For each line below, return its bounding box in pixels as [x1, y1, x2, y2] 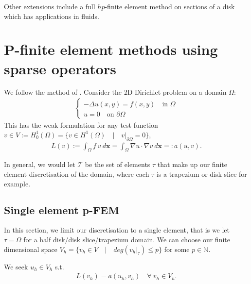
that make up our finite [157, 159, 227, 169]
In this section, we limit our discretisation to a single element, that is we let [4, 225, 230, 235]
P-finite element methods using [4, 39, 218, 59]
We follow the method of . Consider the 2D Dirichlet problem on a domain [4, 86, 227, 97]
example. [4, 178, 31, 188]
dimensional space [4, 244, 57, 254]
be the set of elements [85, 159, 150, 169]
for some [164, 244, 190, 254]
